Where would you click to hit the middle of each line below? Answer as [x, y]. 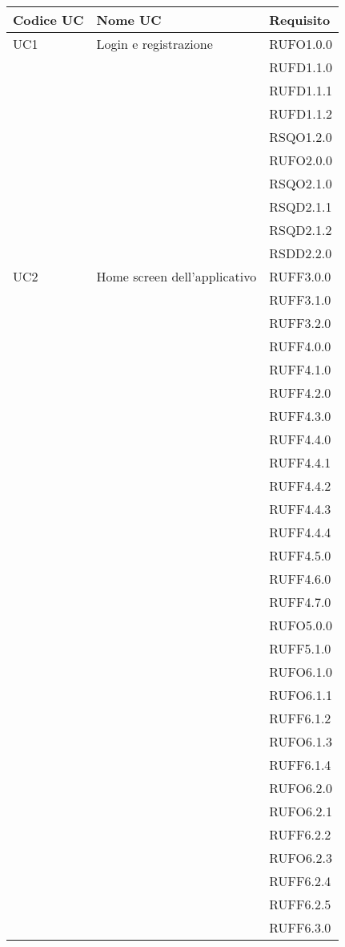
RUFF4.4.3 [300, 509]
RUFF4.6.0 [300, 579]
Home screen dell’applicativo [177, 276]
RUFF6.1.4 [300, 765]
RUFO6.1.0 [301, 672]
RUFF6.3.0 [300, 927]
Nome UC [129, 20]
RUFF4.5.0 [300, 555]
